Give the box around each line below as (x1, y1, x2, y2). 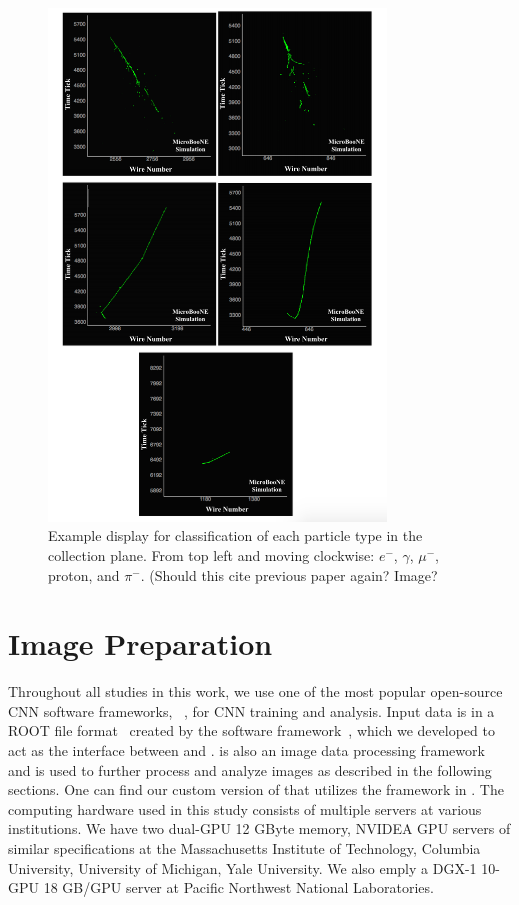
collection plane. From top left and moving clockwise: (48, 544, 375, 565)
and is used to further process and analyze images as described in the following (8, 759, 492, 780)
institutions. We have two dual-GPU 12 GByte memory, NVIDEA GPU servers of (8, 818, 511, 839)
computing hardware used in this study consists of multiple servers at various (8, 798, 482, 819)
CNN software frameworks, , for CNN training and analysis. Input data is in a (8, 700, 495, 721)
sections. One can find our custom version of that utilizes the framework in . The (8, 779, 504, 800)
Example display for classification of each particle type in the (48, 525, 423, 546)
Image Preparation (8, 623, 273, 664)
